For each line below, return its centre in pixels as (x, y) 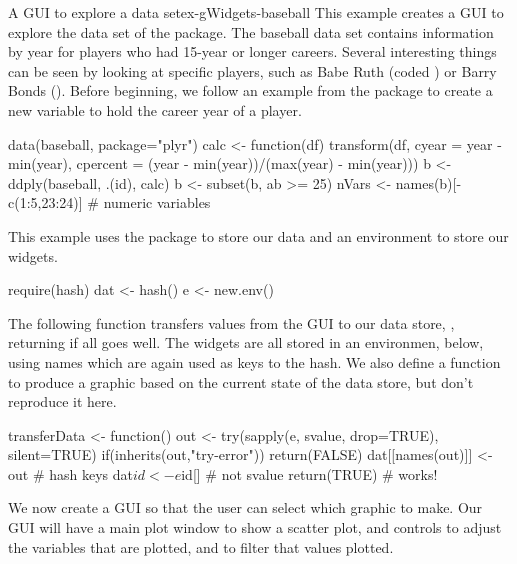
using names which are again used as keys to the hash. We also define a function (254, 361)
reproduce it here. (62, 401)
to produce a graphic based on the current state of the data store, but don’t (241, 381)
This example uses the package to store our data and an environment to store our (258, 235)
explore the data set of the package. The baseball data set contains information (251, 31)
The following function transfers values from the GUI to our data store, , (231, 322)
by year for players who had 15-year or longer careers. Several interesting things (252, 51)
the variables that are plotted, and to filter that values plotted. (201, 546)
